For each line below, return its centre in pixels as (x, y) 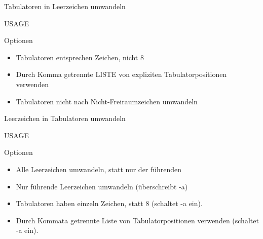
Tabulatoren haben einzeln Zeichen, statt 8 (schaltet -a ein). (109, 203)
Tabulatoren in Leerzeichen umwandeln (65, 6)
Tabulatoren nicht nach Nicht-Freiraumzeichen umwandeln (107, 101)
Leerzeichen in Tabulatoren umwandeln (65, 118)
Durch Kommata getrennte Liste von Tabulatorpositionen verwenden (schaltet (137, 220)
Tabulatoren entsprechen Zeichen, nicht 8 (80, 57)
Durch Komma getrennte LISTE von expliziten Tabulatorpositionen (121, 74)
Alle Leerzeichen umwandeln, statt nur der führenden (99, 169)
